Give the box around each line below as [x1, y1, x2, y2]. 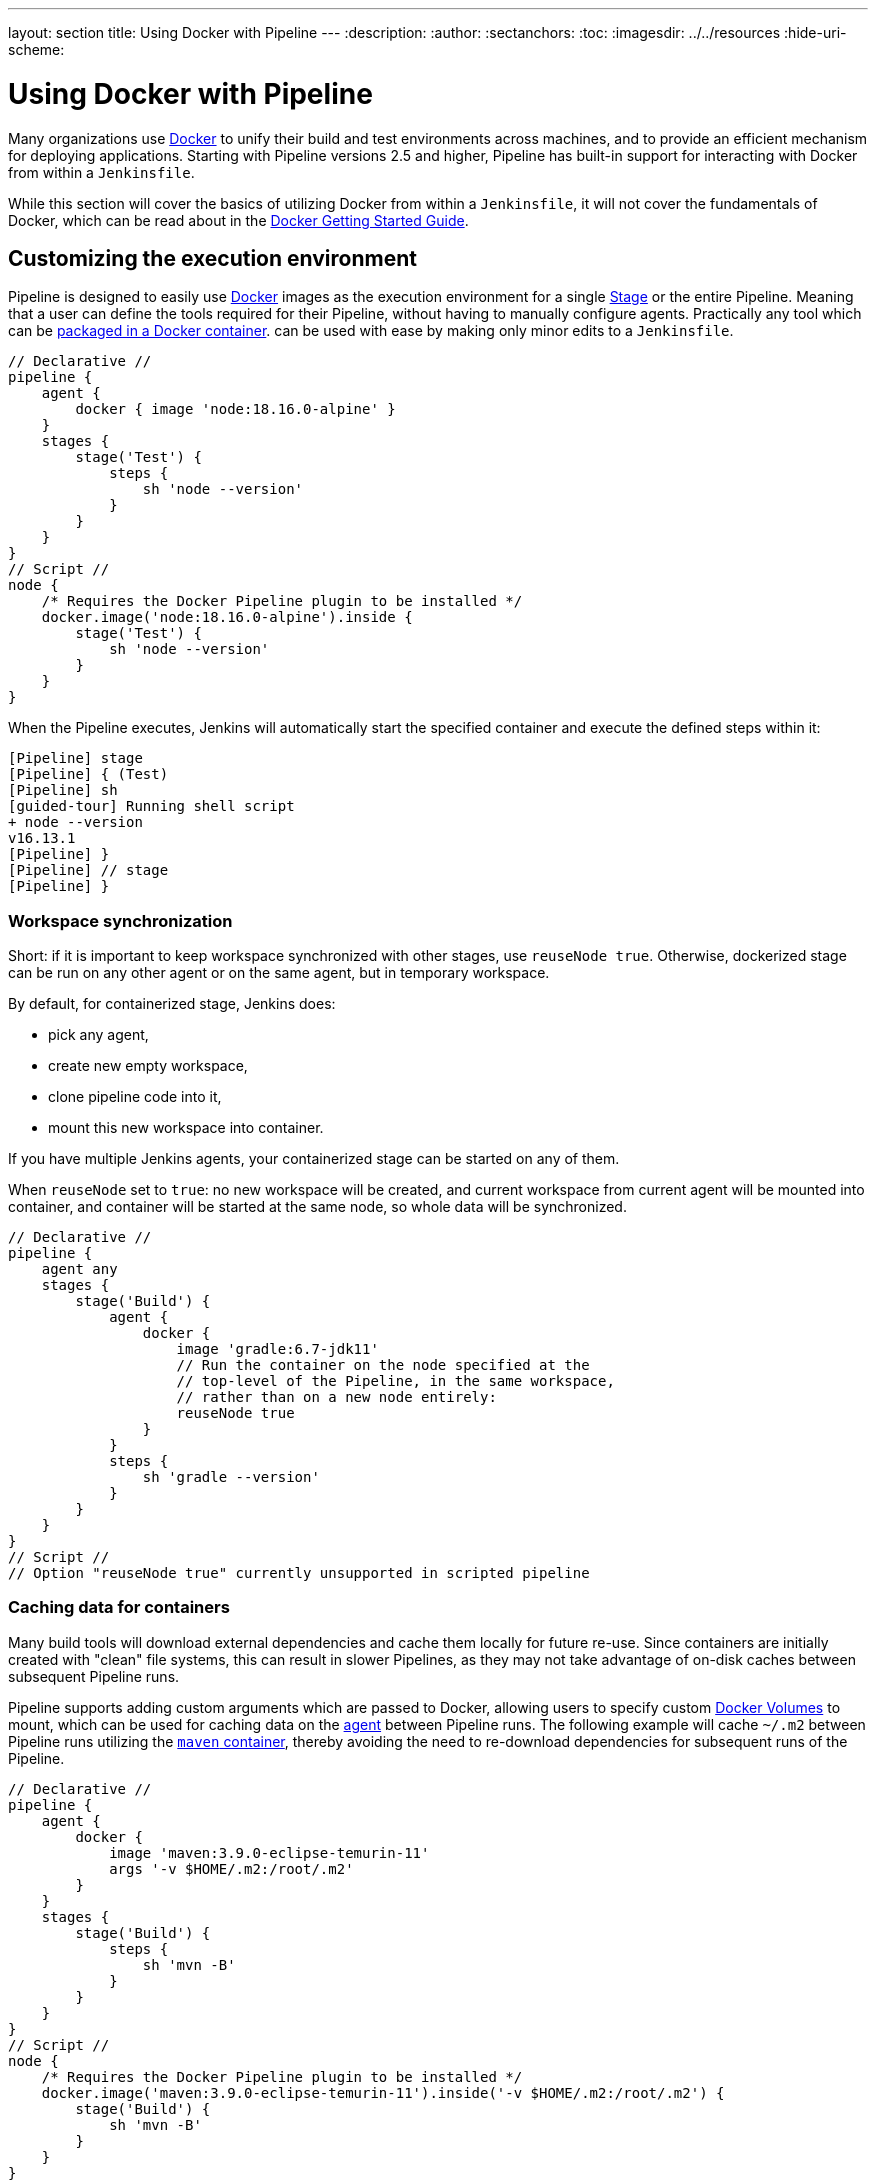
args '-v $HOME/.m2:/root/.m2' [109, 1860, 354, 1877]
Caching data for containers [8, 1597, 230, 1618]
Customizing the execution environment [8, 245, 417, 271]
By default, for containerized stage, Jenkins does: [8, 995, 336, 1013]
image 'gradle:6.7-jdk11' [176, 1341, 379, 1358]
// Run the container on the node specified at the [176, 1357, 590, 1374]
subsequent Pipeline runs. [8, 1667, 180, 1685]
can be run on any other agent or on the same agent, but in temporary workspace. [8, 964, 550, 982]
